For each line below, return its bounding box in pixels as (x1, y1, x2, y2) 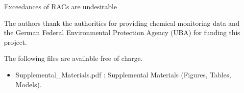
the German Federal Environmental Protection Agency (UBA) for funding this (4, 27, 240, 37)
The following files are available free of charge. (4, 53, 143, 63)
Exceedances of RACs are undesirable (4, 1, 117, 11)
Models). (15, 79, 42, 89)
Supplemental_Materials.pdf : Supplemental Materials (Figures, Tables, (15, 69, 231, 79)
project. (4, 37, 27, 47)
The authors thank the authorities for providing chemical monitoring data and (4, 18, 240, 28)
